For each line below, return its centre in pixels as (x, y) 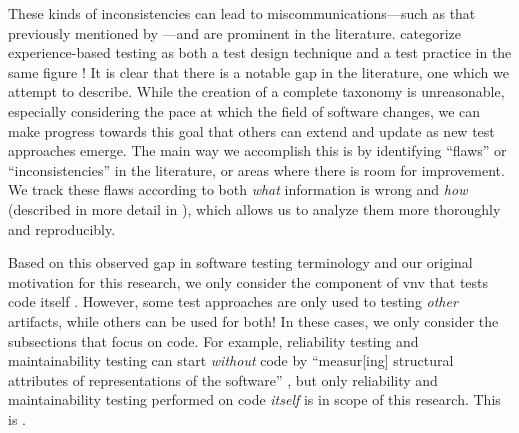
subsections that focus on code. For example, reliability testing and (213, 340)
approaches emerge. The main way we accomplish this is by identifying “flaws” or (257, 150)
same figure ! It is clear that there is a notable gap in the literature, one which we (258, 71)
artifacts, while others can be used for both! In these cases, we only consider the (253, 320)
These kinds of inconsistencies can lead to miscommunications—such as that (242, 13)
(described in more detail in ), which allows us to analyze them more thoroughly (254, 208)
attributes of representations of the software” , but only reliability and (223, 379)
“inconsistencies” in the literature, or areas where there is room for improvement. (256, 169)
